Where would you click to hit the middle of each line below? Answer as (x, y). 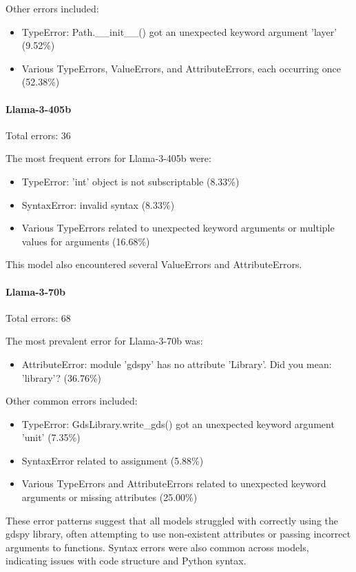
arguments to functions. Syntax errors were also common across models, (157, 547)
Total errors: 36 (38, 135)
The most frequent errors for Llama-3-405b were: (108, 158)
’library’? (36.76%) (62, 377)
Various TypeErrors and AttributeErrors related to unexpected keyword (174, 483)
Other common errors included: (72, 401)
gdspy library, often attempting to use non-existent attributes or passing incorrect (178, 534)
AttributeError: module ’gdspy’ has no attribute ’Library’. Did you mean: (177, 364)
